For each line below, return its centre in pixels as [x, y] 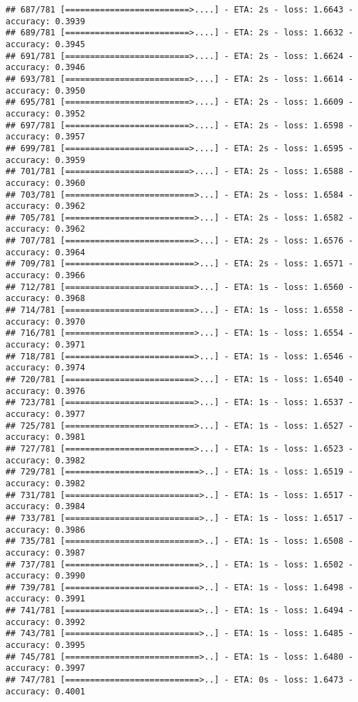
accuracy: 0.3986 [45, 530]
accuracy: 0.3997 [45, 668]
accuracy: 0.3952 [45, 113]
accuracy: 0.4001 [45, 691]
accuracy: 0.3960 [45, 183]
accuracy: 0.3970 [45, 322]
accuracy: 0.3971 [45, 345]
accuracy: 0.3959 [45, 160]
